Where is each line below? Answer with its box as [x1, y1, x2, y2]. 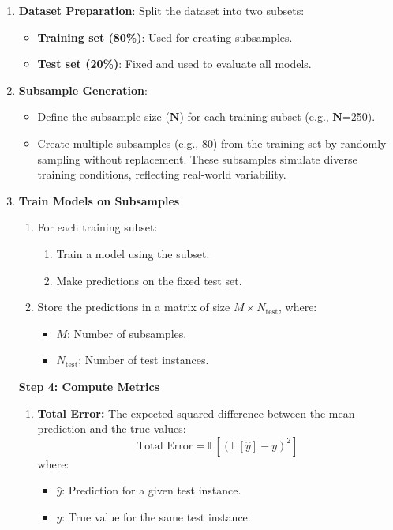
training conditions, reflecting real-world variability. [37, 166, 286, 182]
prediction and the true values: [37, 420, 186, 437]
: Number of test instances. [78, 351, 209, 368]
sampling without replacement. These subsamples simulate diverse [37, 150, 357, 167]
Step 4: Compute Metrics [18, 378, 160, 394]
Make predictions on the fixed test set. [56, 272, 242, 288]
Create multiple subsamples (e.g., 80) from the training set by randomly [37, 134, 387, 151]
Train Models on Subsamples [18, 192, 180, 209]
